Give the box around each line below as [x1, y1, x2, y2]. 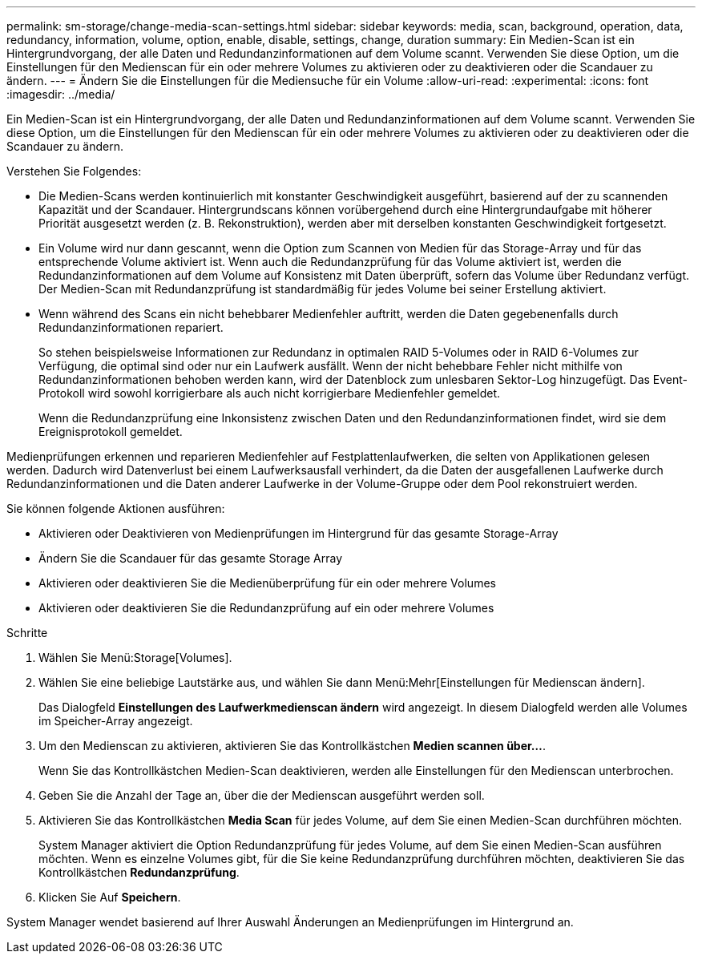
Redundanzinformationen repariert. [38, 321, 224, 334]
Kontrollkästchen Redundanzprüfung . [38, 865, 240, 879]
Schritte [6, 626, 48, 639]
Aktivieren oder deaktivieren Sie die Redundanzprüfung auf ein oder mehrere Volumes [38, 601, 494, 615]
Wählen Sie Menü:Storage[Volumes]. [38, 651, 232, 664]
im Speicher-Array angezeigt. [38, 714, 193, 728]
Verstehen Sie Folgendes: [6, 164, 142, 178]
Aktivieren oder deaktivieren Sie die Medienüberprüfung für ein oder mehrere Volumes [38, 576, 496, 590]
